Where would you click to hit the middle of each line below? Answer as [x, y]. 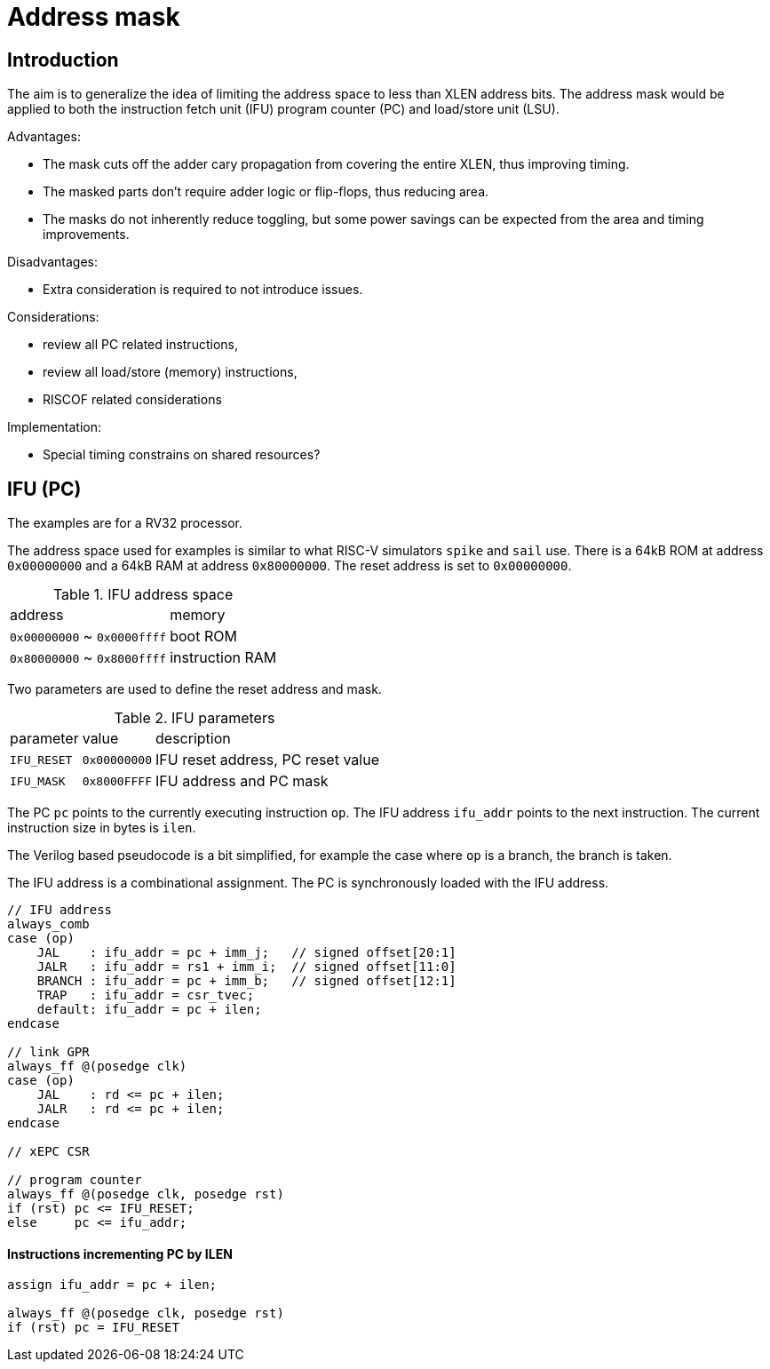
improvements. [86, 235]
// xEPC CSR [48, 1152]
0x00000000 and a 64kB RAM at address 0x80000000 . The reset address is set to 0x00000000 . [290, 566]
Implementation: [55, 427]
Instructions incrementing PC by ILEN [120, 1254]
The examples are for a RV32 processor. [125, 523]
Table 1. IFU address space [143, 595]
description [193, 739]
